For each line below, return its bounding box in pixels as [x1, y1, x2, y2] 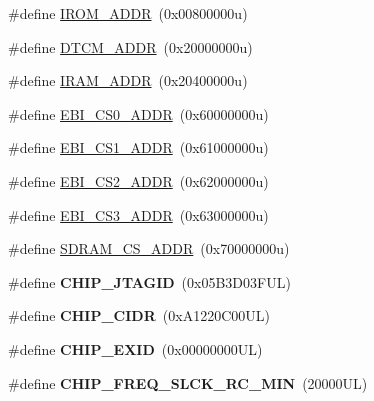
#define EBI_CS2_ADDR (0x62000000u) [8, 170, 269, 191]
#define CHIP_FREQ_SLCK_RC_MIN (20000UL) [8, 372, 368, 393]
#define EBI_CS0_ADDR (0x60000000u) [8, 103, 269, 124]
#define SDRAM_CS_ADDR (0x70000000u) [8, 238, 290, 259]
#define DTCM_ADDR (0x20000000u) [8, 36, 253, 57]
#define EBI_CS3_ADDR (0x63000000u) [8, 204, 269, 225]
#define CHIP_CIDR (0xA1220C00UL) [8, 305, 270, 326]
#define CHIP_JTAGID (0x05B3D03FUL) [8, 271, 291, 292]
